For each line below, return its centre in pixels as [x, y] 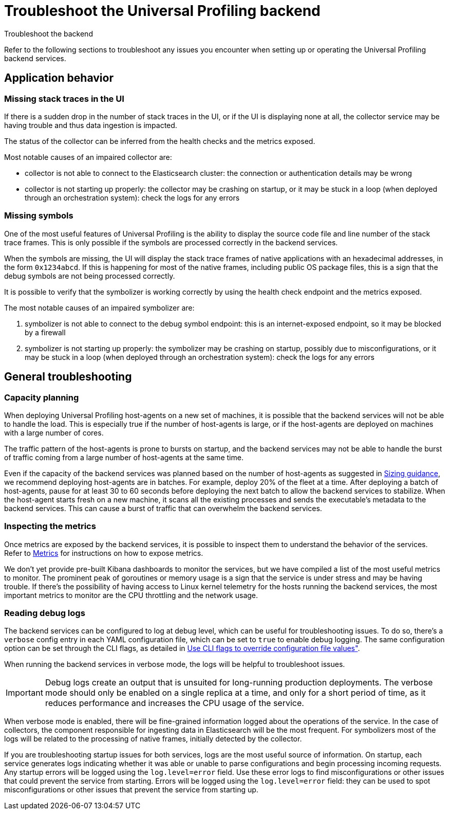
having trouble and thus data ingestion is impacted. [91, 125]
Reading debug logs [45, 613]
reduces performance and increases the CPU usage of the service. [174, 703]
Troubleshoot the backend [49, 33]
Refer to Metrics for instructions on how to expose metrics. [104, 553]
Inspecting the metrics [50, 526]
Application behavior [59, 78]
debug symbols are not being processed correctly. [90, 276]
